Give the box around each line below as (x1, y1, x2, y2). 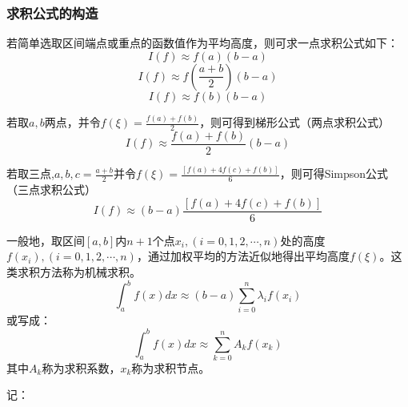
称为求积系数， (42, 359, 121, 376)
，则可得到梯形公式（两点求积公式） (199, 114, 390, 131)
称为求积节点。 (131, 359, 210, 376)
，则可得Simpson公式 (279, 165, 389, 182)
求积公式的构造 (6, 2, 98, 22)
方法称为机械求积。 (39, 264, 141, 280)
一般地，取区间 (6, 232, 85, 248)
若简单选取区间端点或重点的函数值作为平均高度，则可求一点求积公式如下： (6, 34, 398, 51)
